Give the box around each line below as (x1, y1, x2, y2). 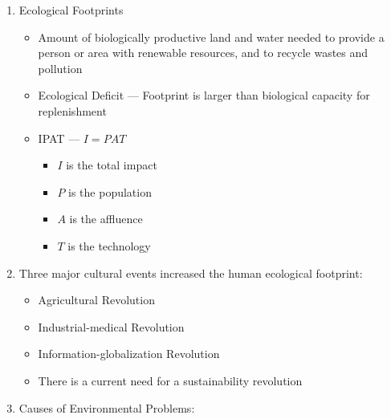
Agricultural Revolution (38, 291, 155, 308)
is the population (68, 183, 152, 200)
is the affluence (69, 210, 143, 227)
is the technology (67, 237, 151, 254)
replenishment (38, 102, 107, 119)
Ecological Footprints (18, 2, 124, 18)
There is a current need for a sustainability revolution (38, 372, 303, 388)
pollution (38, 59, 83, 76)
